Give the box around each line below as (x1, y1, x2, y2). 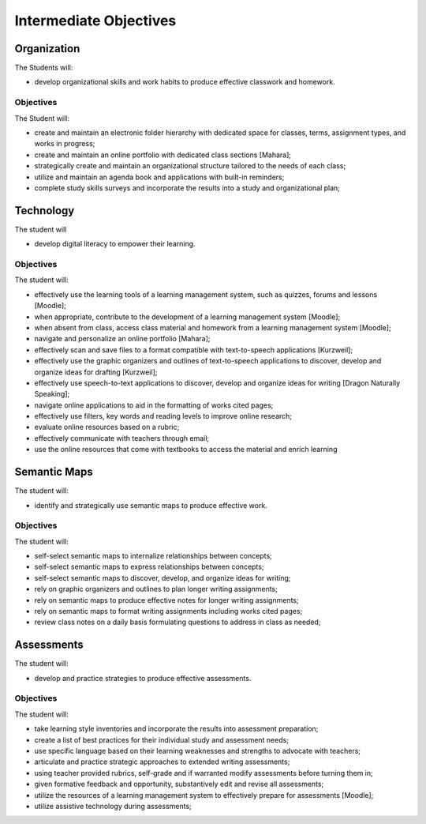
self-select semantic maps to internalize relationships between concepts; (34, 551, 272, 561)
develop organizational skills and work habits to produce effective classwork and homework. (34, 77, 335, 87)
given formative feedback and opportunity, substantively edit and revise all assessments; (34, 779, 324, 789)
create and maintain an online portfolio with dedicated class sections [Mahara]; (34, 150, 292, 160)
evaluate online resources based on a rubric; (34, 423, 180, 432)
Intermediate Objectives (14, 12, 177, 29)
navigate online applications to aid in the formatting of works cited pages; (34, 400, 274, 410)
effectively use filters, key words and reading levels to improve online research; (34, 412, 292, 421)
